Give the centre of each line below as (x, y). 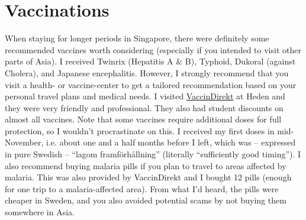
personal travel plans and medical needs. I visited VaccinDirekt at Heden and (145, 96)
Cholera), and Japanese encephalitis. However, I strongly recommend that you (147, 72)
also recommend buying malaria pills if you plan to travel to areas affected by (146, 165)
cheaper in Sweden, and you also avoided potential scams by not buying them (146, 200)
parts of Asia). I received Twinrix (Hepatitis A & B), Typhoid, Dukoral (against (150, 61)
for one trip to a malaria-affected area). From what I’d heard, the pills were (142, 188)
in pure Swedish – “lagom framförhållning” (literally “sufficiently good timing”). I (153, 154)
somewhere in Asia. (40, 212)
